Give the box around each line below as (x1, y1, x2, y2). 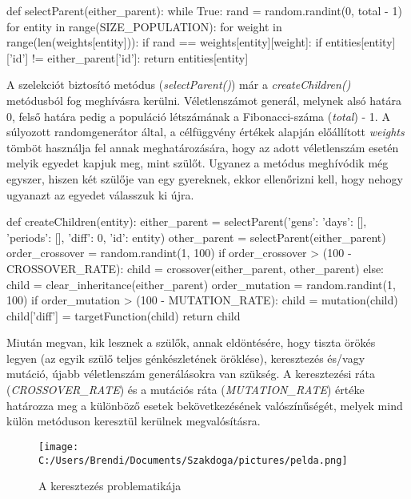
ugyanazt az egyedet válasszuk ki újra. (6, 186, 194, 203)
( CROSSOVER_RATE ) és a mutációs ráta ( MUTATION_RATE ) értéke (6, 381, 365, 398)
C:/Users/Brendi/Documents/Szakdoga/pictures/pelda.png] (38, 454, 348, 466)
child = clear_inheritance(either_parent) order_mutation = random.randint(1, (6, 276, 396, 292)
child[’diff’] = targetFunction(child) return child (6, 307, 241, 324)
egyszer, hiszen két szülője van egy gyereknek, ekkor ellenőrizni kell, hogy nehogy (6, 170, 403, 187)
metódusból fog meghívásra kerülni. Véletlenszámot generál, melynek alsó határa (6, 91, 401, 108)
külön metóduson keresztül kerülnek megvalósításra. (6, 412, 261, 429)
